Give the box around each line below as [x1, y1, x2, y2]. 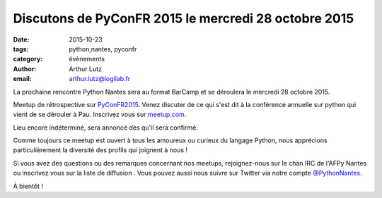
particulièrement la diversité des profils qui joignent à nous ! [13, 146, 187, 154]
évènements [69, 55, 105, 63]
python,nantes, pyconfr [69, 44, 137, 53]
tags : [13, 44, 29, 53]
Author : [13, 64, 37, 73]
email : [13, 75, 32, 83]
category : [13, 55, 43, 63]
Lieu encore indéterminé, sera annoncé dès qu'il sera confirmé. [13, 123, 198, 132]
